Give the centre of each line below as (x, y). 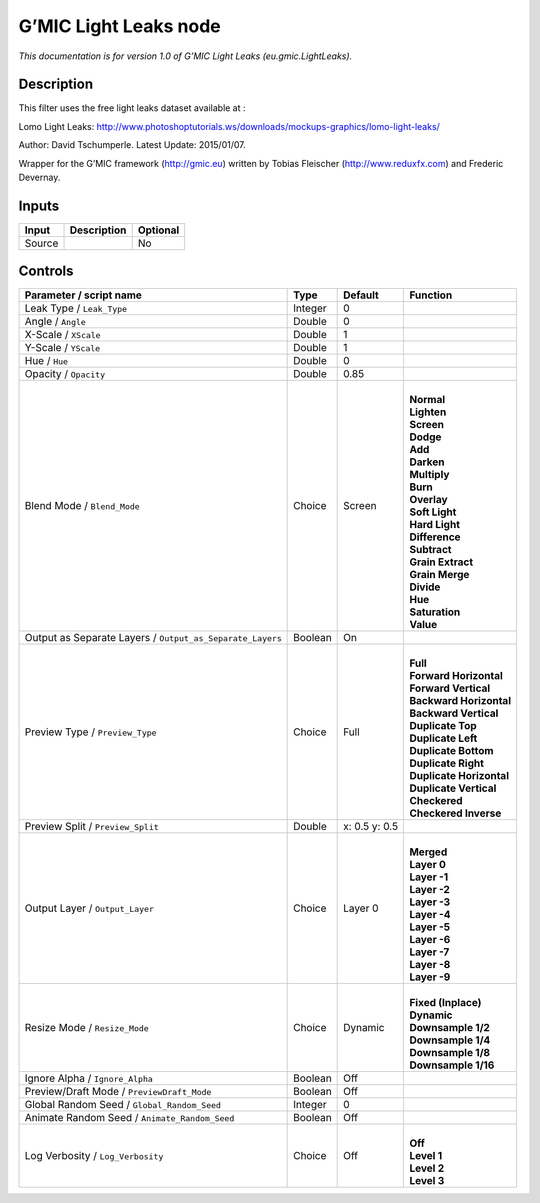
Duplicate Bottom (451, 751)
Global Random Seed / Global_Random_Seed (123, 1105)
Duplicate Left (443, 738)
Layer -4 (430, 915)
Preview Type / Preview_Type (90, 732)
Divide (425, 587)
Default (361, 295)
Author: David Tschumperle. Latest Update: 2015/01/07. (132, 145)
